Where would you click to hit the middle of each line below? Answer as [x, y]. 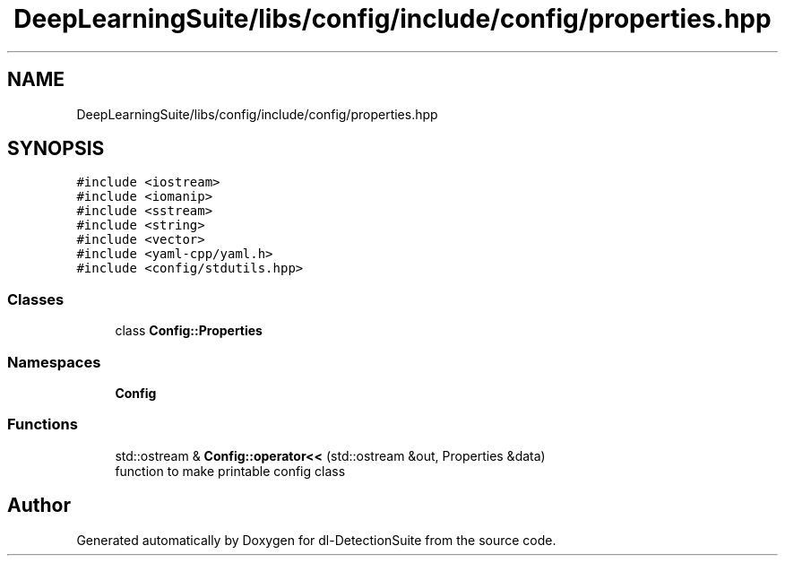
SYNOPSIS [56, 149]
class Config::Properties [189, 331]
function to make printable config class [230, 471]
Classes [36, 299]
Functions [43, 424]
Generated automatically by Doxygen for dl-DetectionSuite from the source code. [316, 540]
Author [39, 506]
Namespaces [54, 362]
